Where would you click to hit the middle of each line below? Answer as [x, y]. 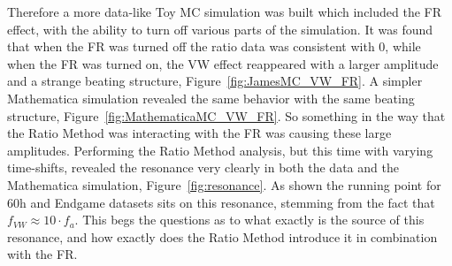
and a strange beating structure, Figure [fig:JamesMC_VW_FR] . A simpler [215, 81]
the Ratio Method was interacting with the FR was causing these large [199, 133]
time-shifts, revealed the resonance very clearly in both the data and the [203, 167]
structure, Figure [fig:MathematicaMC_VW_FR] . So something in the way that [226, 115]
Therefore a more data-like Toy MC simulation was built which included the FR [225, 11]
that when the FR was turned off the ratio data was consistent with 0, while [214, 46]
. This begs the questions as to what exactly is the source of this [249, 220]
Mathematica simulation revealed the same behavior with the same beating [211, 98]
